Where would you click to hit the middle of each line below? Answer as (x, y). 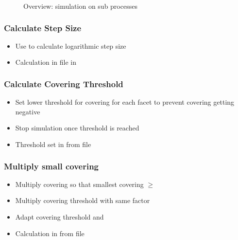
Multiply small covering (51, 166)
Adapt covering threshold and (59, 217)
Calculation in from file (50, 233)
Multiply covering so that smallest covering (79, 184)
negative (28, 111)
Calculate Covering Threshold (64, 83)
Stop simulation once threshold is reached (77, 128)
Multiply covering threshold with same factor (83, 200)
